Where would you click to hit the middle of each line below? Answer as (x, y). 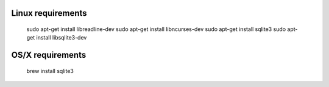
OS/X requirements (49, 55)
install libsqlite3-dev (62, 38)
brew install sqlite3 (50, 71)
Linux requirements (49, 13)
